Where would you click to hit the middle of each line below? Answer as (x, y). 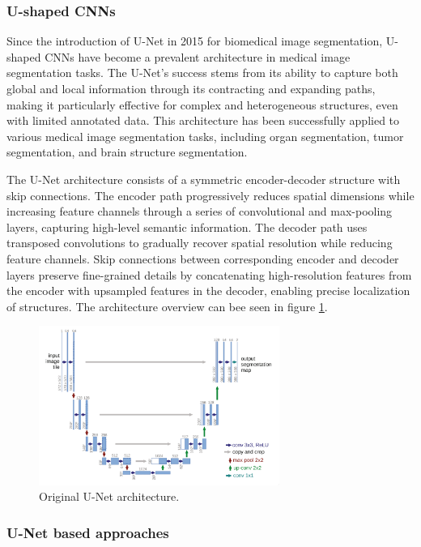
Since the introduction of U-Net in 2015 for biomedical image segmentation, (195, 41)
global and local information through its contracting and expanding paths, (191, 88)
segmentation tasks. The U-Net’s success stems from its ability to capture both (202, 73)
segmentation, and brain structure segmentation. (127, 152)
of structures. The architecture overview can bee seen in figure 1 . (167, 306)
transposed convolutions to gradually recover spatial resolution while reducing (200, 243)
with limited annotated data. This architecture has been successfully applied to (203, 120)
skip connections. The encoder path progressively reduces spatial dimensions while (210, 195)
